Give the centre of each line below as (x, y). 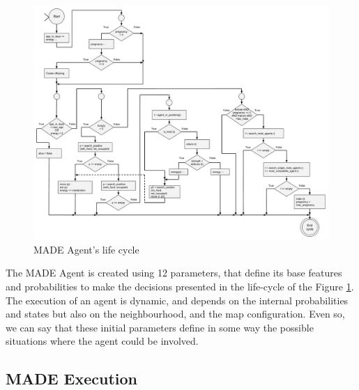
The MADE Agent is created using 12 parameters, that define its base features (174, 273)
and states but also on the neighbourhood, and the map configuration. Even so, (175, 314)
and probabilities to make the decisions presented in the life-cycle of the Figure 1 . (180, 286)
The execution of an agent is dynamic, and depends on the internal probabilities (177, 300)
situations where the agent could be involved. (102, 341)
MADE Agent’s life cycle (86, 249)
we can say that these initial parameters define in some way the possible (160, 327)
